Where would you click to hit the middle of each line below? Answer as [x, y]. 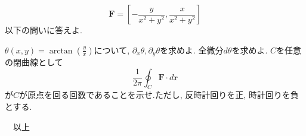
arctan [61, 51]
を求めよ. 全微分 [191, 50]
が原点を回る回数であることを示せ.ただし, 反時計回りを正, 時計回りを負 [159, 95]
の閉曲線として [34, 62]
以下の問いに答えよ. [44, 30]
